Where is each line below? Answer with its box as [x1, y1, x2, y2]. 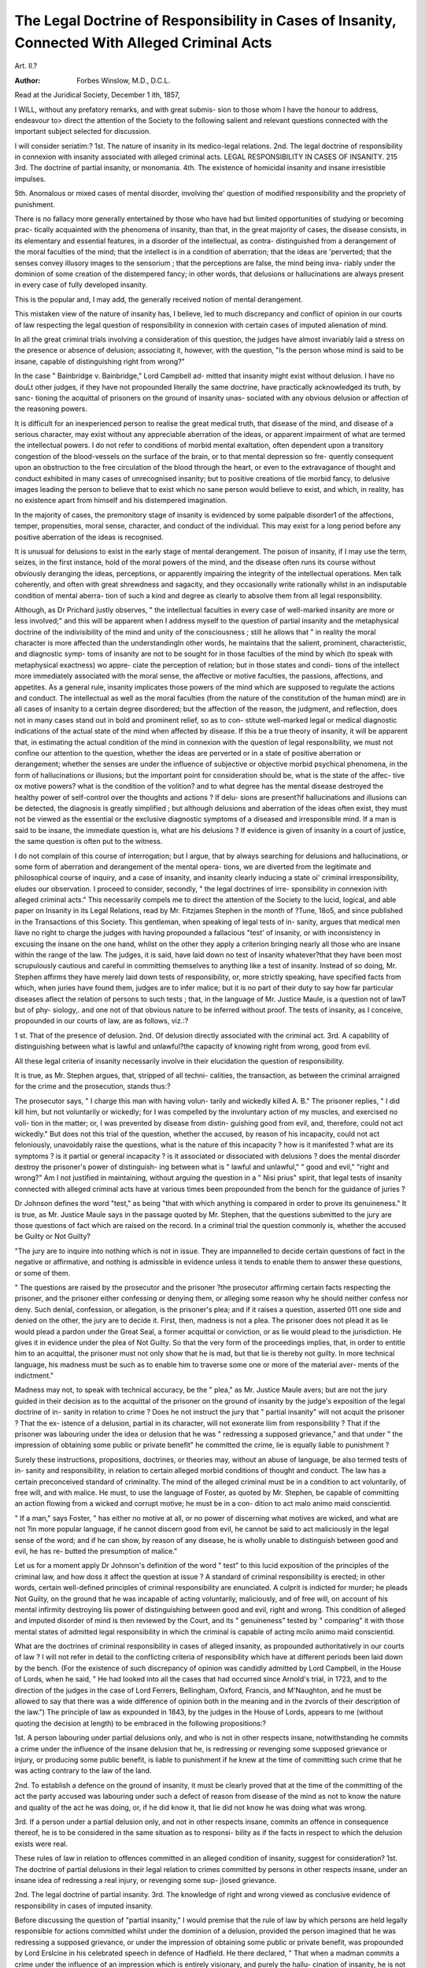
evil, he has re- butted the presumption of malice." [14, 1546, 178, 1556]
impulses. [14, 174, 46, 183]
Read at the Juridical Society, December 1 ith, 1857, [14, 91, 180, 100]
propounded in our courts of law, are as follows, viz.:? [14, 1016, 189, 1026]
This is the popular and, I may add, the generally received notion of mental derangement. [14, 294, 303, 304]
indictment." [14, 1371, 54, 1381]
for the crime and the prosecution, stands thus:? [14, 1082, 171, 1091]
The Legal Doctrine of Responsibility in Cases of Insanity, [14, 12, 397, 29]
